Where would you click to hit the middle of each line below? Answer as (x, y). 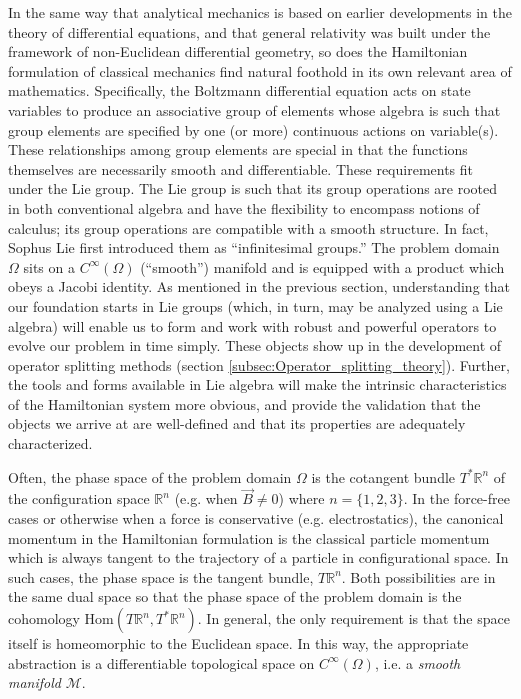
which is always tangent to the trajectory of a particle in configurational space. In (258, 557)
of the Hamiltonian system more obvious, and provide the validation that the (244, 403)
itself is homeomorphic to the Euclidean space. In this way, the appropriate (238, 643)
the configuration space (79, 498)
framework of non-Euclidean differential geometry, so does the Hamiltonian (238, 51)
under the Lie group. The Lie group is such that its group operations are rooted (253, 188)
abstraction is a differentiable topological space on (161, 662)
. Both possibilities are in (418, 576)
